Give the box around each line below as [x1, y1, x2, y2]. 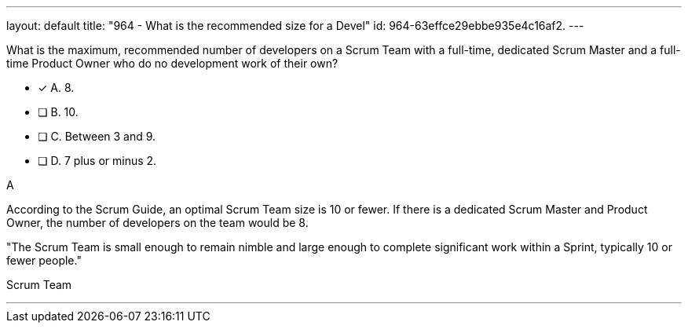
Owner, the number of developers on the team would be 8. [6, 216, 309, 229]
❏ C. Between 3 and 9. [38, 130, 156, 143]
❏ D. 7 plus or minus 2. [38, 154, 157, 167]
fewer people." [6, 254, 82, 267]
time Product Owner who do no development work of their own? [6, 57, 339, 70]
